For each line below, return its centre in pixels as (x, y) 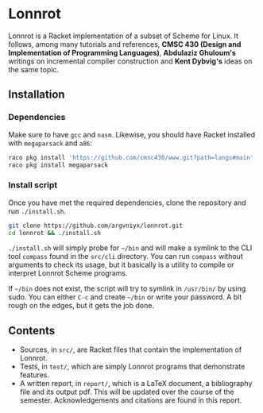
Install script (33, 185)
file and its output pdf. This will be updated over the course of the (127, 392)
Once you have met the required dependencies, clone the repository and (127, 203)
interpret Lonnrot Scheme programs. (68, 273)
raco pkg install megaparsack (58, 165)
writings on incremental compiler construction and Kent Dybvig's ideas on (130, 61)
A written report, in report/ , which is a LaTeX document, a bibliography (136, 384)
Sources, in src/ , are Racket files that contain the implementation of (131, 349)
